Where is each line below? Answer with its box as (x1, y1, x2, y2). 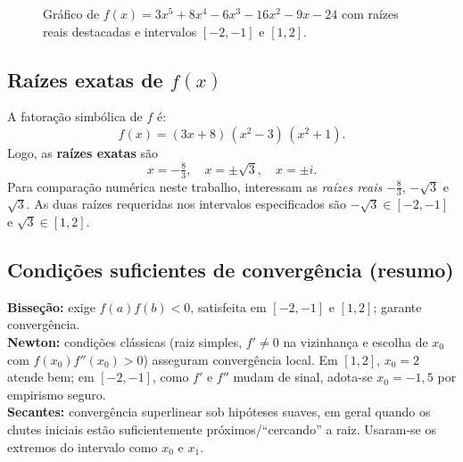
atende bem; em (7, 367, 95, 386)
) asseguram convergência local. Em (143, 350, 338, 368)
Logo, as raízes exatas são (7, 143, 158, 161)
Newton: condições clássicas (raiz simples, (7, 332, 243, 351)
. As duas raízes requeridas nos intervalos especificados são (26, 194, 346, 213)
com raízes (341, 4, 399, 22)
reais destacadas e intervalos (43, 21, 197, 40)
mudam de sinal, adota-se (233, 367, 373, 386)
